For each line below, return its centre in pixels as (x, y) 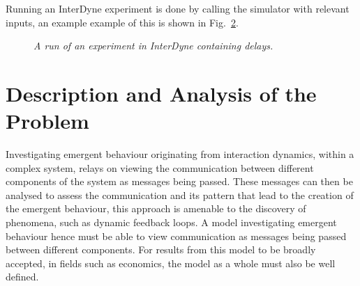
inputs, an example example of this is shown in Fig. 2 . (122, 22)
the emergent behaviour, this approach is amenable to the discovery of (156, 208)
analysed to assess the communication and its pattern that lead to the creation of (180, 194)
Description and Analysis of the (161, 93)
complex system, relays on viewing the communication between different (160, 167)
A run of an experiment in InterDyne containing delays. (153, 46)
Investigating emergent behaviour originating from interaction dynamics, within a (180, 154)
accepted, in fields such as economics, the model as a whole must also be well (171, 263)
